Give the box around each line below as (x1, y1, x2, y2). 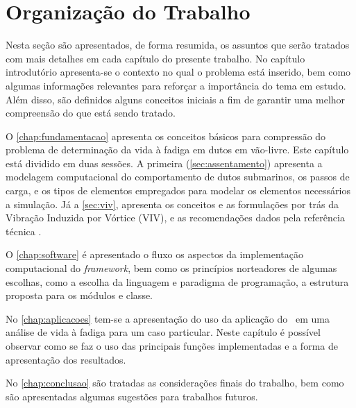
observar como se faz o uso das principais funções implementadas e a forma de (6, 339, 338, 352)
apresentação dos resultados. (6, 352, 126, 366)
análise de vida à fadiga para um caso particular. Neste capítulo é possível (6, 325, 321, 339)
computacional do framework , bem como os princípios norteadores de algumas (6, 261, 337, 275)
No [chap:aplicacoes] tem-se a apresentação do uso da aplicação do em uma (6, 311, 330, 325)
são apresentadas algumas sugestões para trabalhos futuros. (6, 389, 258, 403)
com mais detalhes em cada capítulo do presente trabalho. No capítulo (6, 51, 305, 65)
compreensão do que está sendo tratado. (6, 105, 176, 120)
